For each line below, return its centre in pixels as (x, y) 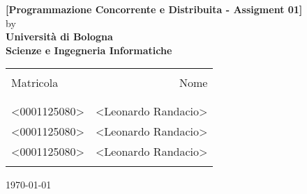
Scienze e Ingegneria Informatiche (89, 50)
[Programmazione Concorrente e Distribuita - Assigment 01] (154, 9)
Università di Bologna (59, 37)
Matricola (35, 83)
